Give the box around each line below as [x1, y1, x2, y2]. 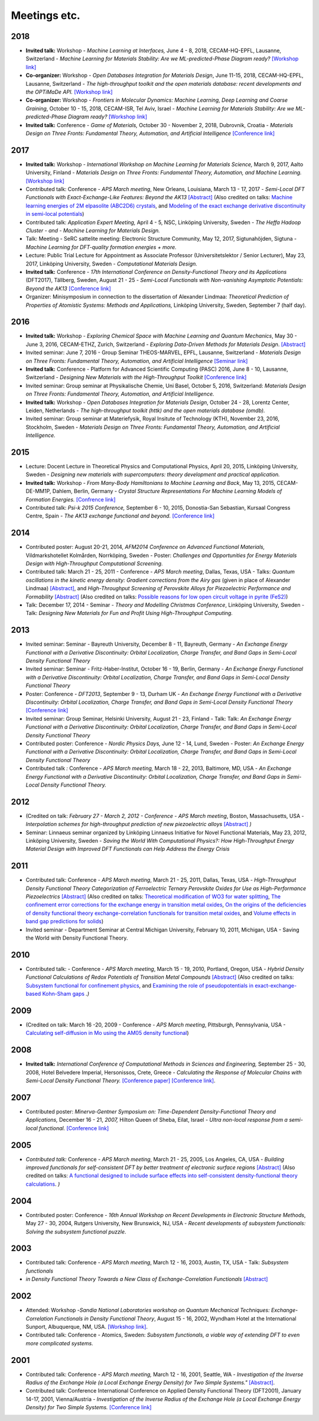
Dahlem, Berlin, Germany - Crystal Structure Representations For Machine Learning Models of [52, 488, 282, 495]
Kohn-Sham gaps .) [42, 991, 90, 998]
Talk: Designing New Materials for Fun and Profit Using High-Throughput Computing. [25, 610, 233, 617]
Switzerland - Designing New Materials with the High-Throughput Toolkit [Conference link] [25, 374, 247, 381]
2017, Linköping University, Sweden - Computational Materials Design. [25, 260, 198, 267]
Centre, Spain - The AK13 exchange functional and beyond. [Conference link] [25, 512, 215, 520]
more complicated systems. [25, 1339, 94, 1346]
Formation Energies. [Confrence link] [25, 496, 116, 503]
